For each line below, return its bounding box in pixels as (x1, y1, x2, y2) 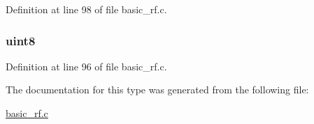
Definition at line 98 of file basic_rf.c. (6, 2, 167, 16)
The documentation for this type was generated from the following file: (6, 82, 309, 97)
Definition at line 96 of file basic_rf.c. (6, 59, 167, 73)
